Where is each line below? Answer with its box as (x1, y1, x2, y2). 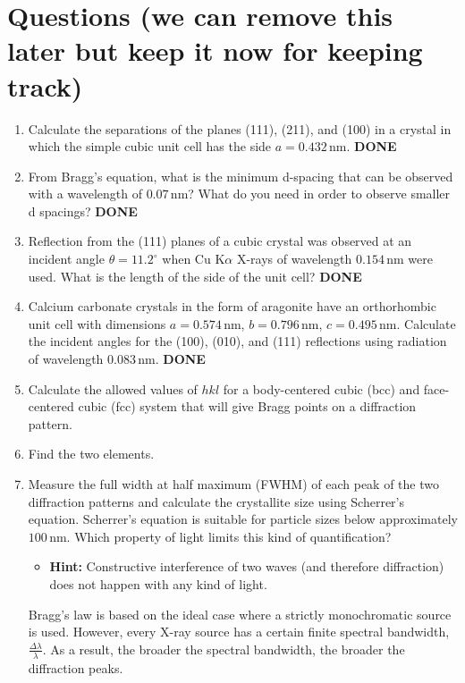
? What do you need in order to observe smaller (188, 184, 451, 203)
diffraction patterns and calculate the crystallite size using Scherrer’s (28, 492, 405, 510)
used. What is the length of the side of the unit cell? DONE (28, 266, 362, 285)
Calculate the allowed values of (28, 379, 198, 398)
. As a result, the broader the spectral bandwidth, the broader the (42, 639, 405, 658)
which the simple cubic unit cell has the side (28, 137, 272, 156)
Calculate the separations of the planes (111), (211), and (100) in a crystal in (28, 119, 452, 138)
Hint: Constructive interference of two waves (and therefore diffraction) (49, 557, 444, 576)
